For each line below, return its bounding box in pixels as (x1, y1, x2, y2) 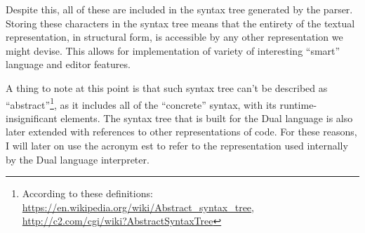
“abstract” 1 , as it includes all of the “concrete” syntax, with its (6, 95, 277, 112)
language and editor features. (6, 57, 131, 72)
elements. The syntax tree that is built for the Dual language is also (60, 110, 353, 125)
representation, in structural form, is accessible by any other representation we (6, 29, 343, 44)
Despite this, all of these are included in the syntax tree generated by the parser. (6, 2, 353, 16)
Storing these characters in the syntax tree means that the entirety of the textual (6, 15, 355, 30)
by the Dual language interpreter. (6, 152, 150, 166)
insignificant (6, 110, 58, 125)
